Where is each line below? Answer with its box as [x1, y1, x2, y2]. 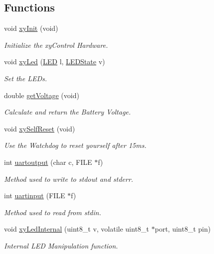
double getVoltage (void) [4, 90, 79, 100]
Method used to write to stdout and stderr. [4, 173, 133, 184]
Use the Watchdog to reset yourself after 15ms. [4, 140, 147, 150]
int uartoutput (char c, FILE [4, 156, 92, 167]
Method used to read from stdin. [4, 207, 101, 217]
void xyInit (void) [4, 23, 58, 33]
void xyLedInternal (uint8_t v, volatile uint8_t [4, 224, 149, 234]
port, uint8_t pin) [155, 224, 211, 234]
